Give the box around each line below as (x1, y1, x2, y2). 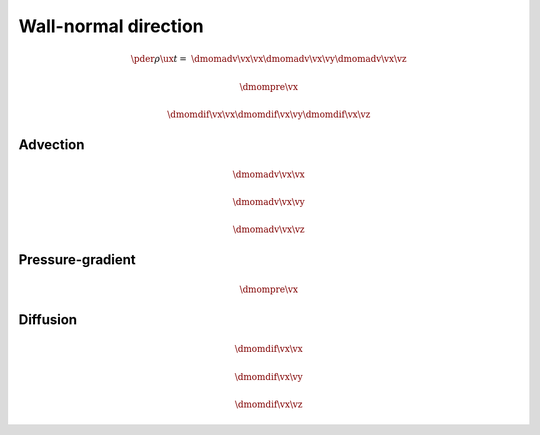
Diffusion (18, 311, 78, 328)
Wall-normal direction (18, 15, 204, 37)
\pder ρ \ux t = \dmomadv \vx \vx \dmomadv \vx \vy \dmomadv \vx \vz (130, 53, 407, 65)
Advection (18, 136, 85, 154)
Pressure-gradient (18, 251, 137, 269)
